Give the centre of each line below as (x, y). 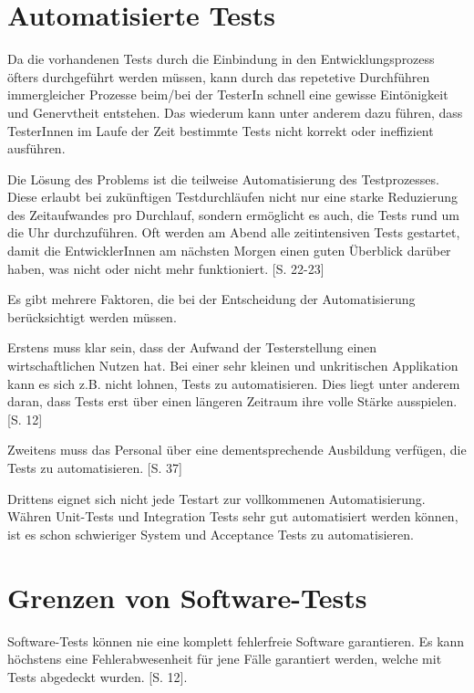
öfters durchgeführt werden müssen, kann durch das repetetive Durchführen (219, 76)
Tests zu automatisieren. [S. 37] (95, 467)
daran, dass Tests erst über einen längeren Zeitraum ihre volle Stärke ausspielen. (232, 401)
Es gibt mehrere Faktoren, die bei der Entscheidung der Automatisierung (211, 299)
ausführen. (36, 148)
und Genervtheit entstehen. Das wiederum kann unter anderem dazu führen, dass (235, 112)
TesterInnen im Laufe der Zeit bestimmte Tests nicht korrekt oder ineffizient (221, 130)
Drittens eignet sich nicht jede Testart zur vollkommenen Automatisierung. (216, 498)
